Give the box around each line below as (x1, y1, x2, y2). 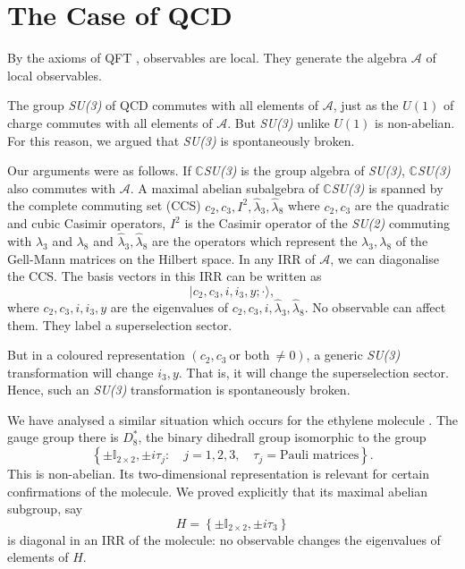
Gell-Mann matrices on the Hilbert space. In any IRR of (7, 249, 316, 268)
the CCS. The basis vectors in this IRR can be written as (7, 267, 322, 285)
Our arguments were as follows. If (7, 161, 191, 180)
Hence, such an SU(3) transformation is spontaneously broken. (7, 380, 351, 399)
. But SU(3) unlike (227, 113, 330, 132)
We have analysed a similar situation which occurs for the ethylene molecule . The (7, 410, 459, 429)
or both (229, 350, 270, 363)
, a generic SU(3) (306, 345, 401, 364)
